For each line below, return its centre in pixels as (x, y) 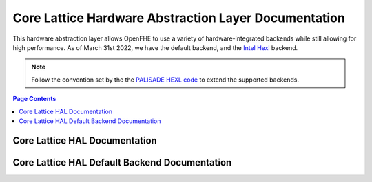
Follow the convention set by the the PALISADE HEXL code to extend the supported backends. (165, 80)
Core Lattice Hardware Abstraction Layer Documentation (179, 18)
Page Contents (34, 99)
